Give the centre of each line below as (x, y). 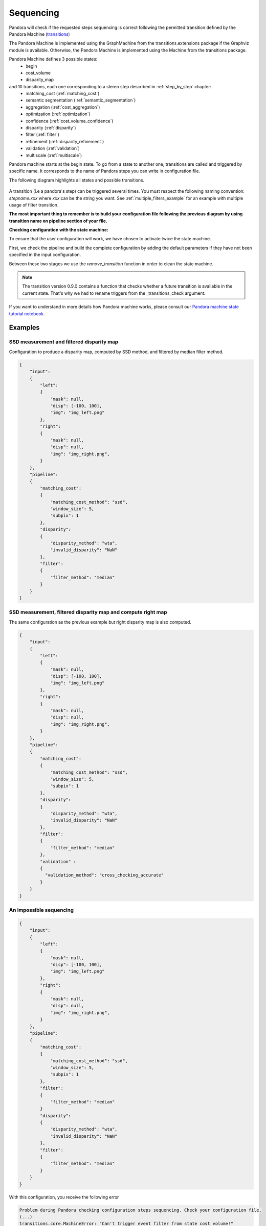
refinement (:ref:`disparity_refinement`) (65, 141)
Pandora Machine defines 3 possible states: (53, 59)
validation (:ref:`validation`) (53, 148)
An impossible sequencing (42, 910)
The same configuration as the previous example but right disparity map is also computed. (100, 622)
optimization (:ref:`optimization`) (58, 114)
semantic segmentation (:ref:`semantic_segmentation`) (81, 100)
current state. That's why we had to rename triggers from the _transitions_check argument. (114, 293)
